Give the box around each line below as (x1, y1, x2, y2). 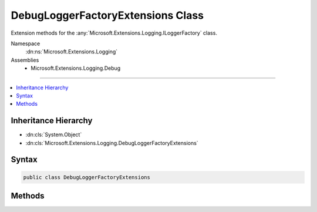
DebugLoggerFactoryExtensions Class (11, 9, 204, 22)
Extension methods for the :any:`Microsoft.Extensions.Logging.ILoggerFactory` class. (11, 29, 217, 36)
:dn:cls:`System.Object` (25, 131, 82, 138)
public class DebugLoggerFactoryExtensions (23, 174, 151, 180)
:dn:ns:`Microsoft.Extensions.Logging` (25, 48, 118, 55)
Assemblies (11, 56, 39, 63)
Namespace (11, 40, 41, 47)
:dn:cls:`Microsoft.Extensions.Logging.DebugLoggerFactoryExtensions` (25, 139, 199, 146)
